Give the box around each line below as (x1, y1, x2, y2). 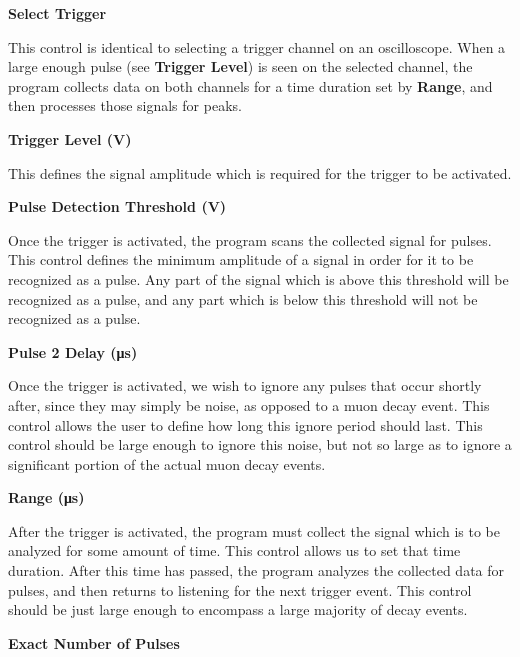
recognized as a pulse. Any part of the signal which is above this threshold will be (8, 268, 509, 289)
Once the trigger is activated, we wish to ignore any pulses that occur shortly (8, 375, 482, 396)
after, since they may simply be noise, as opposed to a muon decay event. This (8, 394, 490, 415)
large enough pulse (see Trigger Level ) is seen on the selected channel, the (8, 56, 473, 77)
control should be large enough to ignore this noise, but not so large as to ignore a (8, 434, 512, 455)
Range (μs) (8, 487, 85, 508)
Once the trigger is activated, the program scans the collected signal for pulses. (8, 229, 492, 250)
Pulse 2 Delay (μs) (8, 341, 138, 362)
